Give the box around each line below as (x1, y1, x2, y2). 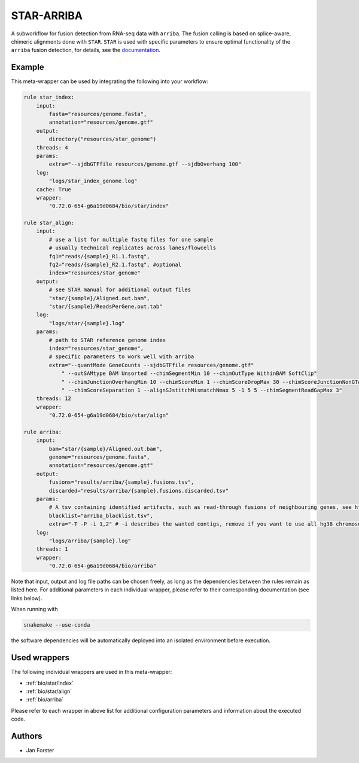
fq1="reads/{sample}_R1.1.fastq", (48, 253, 150, 260)
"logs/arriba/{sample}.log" (48, 537, 132, 544)
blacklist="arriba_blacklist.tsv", (48, 512, 154, 519)
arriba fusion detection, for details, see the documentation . (11, 47, 161, 54)
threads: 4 (36, 144, 68, 151)
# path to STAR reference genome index (48, 337, 166, 343)
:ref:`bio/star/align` (26, 688, 72, 695)
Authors (11, 731, 42, 741)
